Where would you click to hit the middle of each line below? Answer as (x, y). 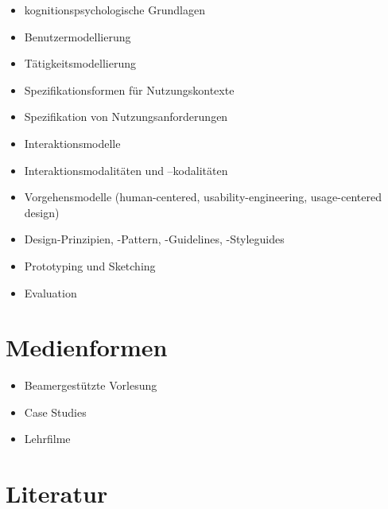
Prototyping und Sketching (90, 265)
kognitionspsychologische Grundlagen (114, 10)
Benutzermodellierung (78, 36)
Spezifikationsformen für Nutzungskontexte (129, 89)
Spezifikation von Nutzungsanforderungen (126, 117)
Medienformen (87, 347)
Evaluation (50, 292)
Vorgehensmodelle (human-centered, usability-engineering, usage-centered (203, 197)
